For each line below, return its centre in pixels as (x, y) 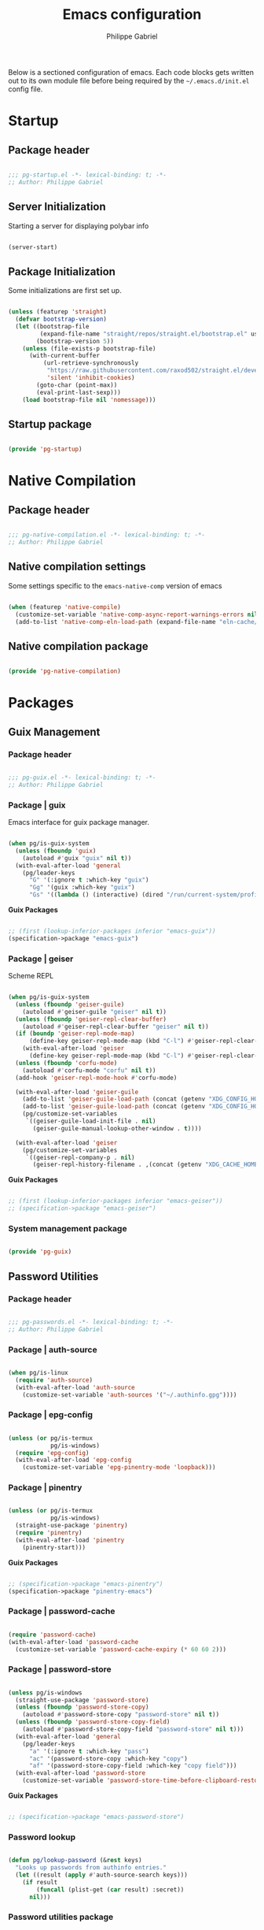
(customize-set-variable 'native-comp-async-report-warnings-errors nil (137, 614)
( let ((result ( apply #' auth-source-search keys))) (102, 1875)
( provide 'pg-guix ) (40, 1252)
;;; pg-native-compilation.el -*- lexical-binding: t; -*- (107, 535)
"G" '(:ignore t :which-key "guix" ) (89, 880)
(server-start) (33, 247)
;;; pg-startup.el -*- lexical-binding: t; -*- (88, 175)
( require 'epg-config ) (52, 1453)
